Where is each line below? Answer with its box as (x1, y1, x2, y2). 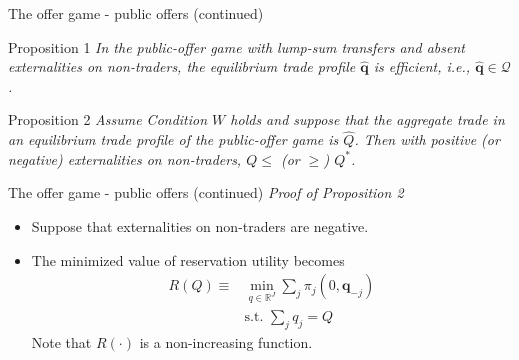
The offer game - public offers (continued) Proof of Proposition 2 (8, 182, 404, 203)
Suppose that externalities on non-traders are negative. (31, 215, 369, 236)
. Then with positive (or (354, 129, 500, 150)
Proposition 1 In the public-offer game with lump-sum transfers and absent (8, 36, 465, 57)
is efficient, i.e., (373, 56, 471, 77)
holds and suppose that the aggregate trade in (230, 109, 505, 130)
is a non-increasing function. (139, 331, 313, 352)
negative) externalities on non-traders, (8, 148, 242, 169)
